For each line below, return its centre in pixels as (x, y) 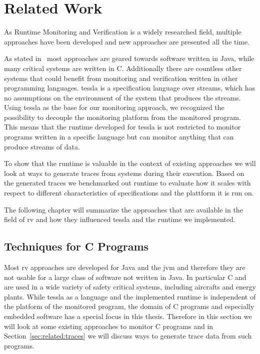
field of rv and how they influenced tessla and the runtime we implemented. (120, 219)
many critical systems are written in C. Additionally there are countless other (123, 68)
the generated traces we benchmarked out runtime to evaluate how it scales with (127, 183)
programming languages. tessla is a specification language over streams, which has (130, 88)
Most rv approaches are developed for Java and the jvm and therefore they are (125, 267)
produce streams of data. (42, 146)
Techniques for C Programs (76, 246)
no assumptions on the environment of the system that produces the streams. (122, 97)
